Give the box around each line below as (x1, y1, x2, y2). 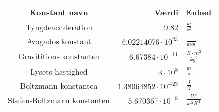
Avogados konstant (27, 36, 91, 47)
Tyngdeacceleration (25, 21, 93, 33)
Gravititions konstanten (18, 50, 100, 62)
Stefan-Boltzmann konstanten (8, 94, 110, 106)
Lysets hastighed (30, 65, 88, 77)
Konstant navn (30, 6, 88, 18)
